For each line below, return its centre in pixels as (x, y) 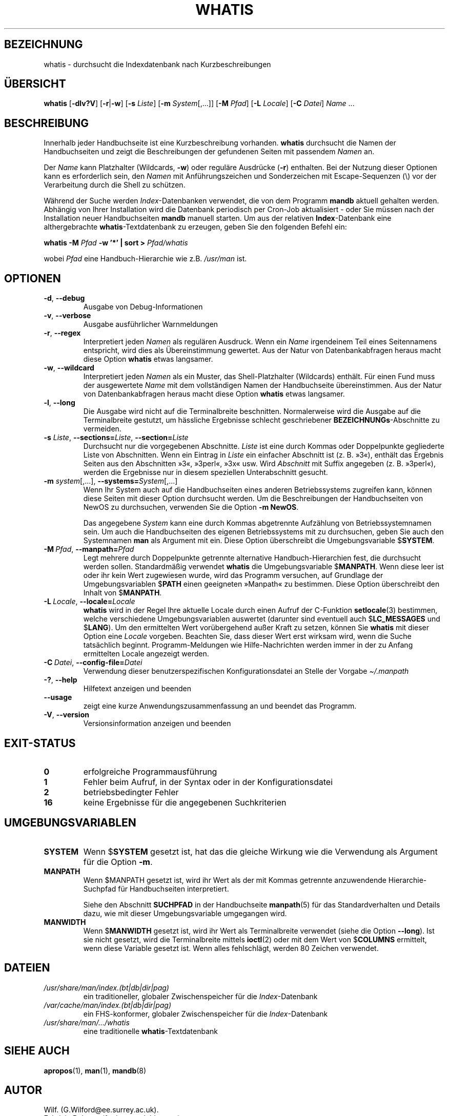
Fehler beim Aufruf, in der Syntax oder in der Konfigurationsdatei (208, 782)
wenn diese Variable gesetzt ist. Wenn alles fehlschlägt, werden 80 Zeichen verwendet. (231, 948)
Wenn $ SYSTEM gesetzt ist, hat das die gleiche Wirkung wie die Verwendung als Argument (260, 851)
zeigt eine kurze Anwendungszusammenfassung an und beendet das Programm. (220, 706)
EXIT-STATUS (40, 743)
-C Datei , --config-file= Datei (93, 663)
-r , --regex (62, 333)
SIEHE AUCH (37, 1051)
